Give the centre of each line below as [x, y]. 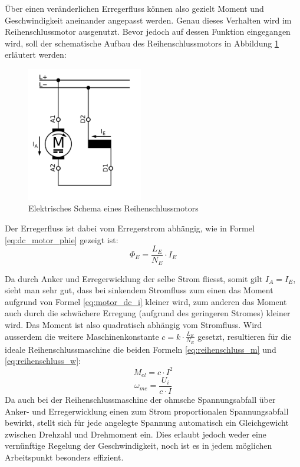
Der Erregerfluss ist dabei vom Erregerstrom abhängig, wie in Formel [130, 228]
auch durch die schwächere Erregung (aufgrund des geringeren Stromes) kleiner [148, 313]
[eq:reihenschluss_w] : [43, 361]
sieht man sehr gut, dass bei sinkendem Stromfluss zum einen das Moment [139, 290]
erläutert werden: [36, 54]
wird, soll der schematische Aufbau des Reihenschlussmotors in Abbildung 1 [142, 43]
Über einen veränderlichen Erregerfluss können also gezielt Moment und [134, 8]
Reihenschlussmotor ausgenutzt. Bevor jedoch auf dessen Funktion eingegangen [148, 32]
